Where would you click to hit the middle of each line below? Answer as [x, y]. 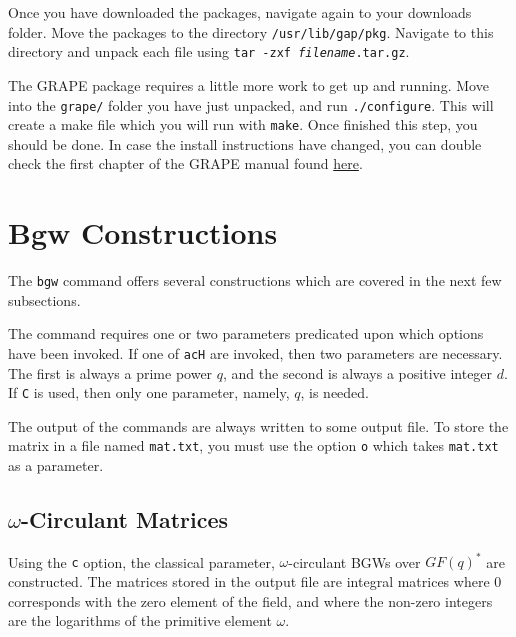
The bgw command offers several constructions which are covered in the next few [255, 280]
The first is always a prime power [110, 372]
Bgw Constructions [143, 232]
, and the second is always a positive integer [358, 372]
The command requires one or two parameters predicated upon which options [246, 333]
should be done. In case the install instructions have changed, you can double [245, 143]
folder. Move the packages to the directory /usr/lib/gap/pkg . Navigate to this [251, 31]
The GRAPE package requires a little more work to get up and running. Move [248, 84]
